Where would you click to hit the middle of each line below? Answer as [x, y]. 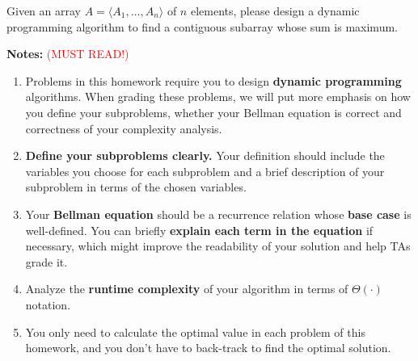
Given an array [44, 10]
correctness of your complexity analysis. [124, 128]
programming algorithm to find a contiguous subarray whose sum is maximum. [202, 26]
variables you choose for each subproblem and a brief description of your [205, 171]
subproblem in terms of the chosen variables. [136, 187]
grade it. [46, 261]
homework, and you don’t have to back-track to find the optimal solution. [208, 348]
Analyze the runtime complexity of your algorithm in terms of [187, 289]
